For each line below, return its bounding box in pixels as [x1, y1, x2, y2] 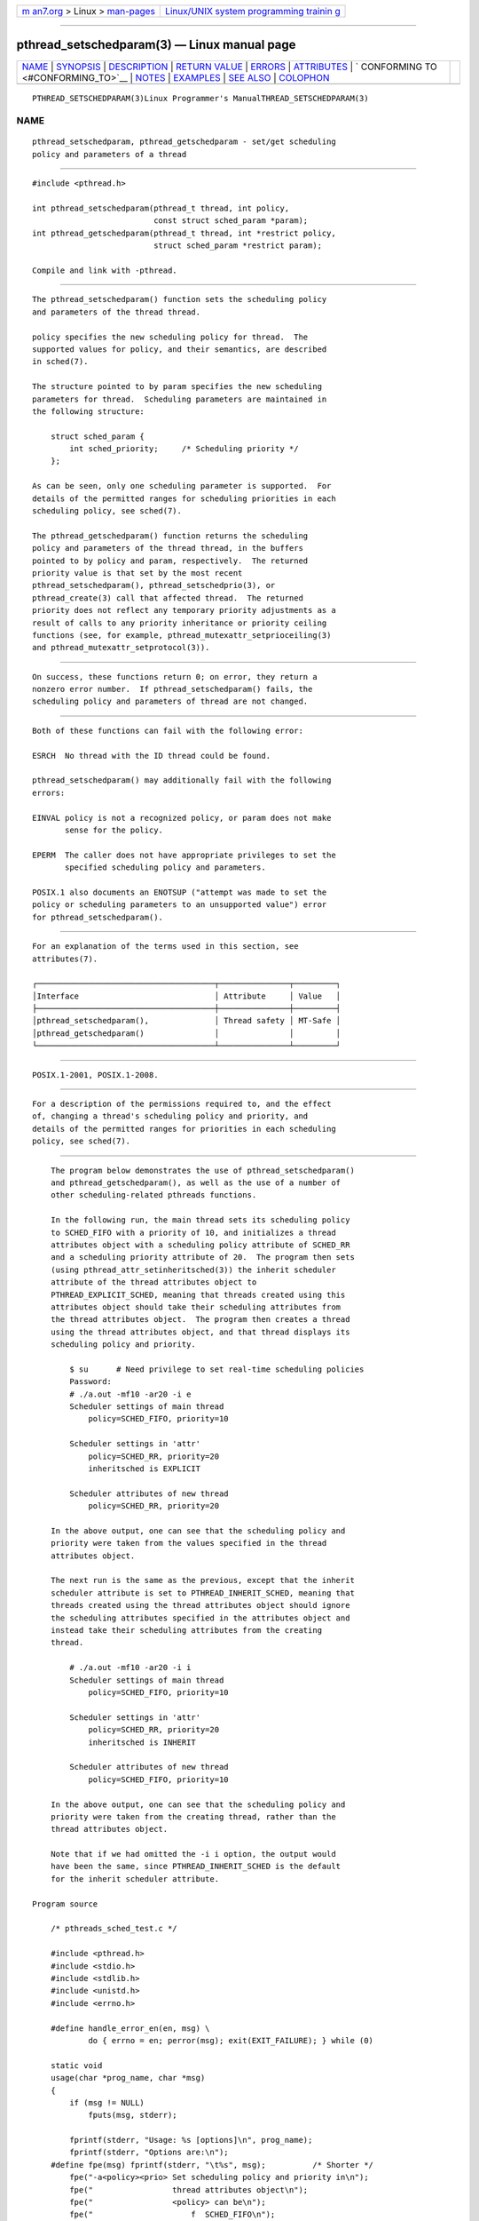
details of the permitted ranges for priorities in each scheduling [32, 1124, 336, 1134]
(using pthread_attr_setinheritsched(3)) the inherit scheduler [50, 1264, 336, 1275]
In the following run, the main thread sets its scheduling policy [50, 1215, 350, 1225]
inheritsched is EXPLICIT [88, 1463, 201, 1474]
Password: [69, 1377, 113, 1387]
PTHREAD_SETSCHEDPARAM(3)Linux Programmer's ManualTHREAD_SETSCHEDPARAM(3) [32, 93, 369, 103]
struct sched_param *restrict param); [153, 241, 323, 251]
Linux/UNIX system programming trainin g [165, 5, 341, 17]
